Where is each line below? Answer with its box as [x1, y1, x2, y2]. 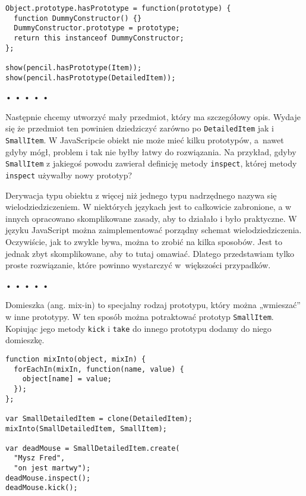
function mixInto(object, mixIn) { [5, 354, 146, 363]
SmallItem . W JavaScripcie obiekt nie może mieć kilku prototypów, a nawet [5, 134, 284, 146]
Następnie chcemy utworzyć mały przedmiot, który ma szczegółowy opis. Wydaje [5, 110, 301, 123]
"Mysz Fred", [14, 454, 65, 463]
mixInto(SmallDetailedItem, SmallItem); [5, 424, 168, 433]
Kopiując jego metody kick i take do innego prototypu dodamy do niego [5, 322, 272, 334]
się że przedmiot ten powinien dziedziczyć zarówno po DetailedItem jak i [5, 122, 274, 134]
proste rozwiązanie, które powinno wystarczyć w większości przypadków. [5, 259, 271, 271]
